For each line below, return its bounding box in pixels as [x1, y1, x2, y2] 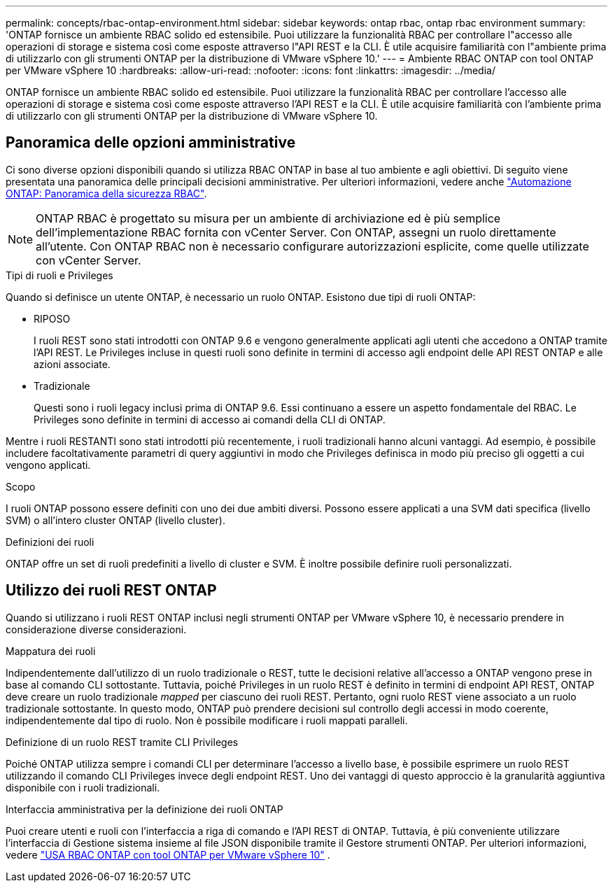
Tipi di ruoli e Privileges [6, 269, 113, 281]
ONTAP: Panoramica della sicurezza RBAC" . [6, 187, 207, 199]
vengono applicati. [6, 458, 91, 471]
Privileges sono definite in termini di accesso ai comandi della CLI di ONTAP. [34, 413, 386, 425]
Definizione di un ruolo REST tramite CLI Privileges [6, 735, 239, 748]
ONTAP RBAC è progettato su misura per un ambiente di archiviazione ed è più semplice [36, 211, 501, 225]
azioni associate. [34, 358, 111, 370]
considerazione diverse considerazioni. [6, 623, 187, 635]
